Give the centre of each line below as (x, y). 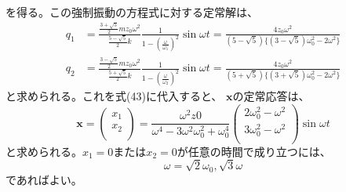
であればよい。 (44, 179)
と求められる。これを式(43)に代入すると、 (114, 96)
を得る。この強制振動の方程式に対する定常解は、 (132, 12)
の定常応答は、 (271, 96)
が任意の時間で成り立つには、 (254, 151)
